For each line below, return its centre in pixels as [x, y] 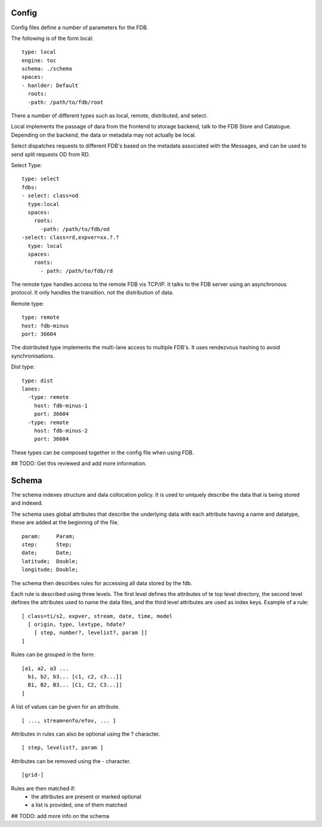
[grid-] [33, 775]
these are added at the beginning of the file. [65, 522]
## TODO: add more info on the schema [60, 816]
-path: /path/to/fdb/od [75, 229]
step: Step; [47, 544]
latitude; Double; [50, 561]
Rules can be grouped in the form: [53, 654]
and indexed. [27, 503]
